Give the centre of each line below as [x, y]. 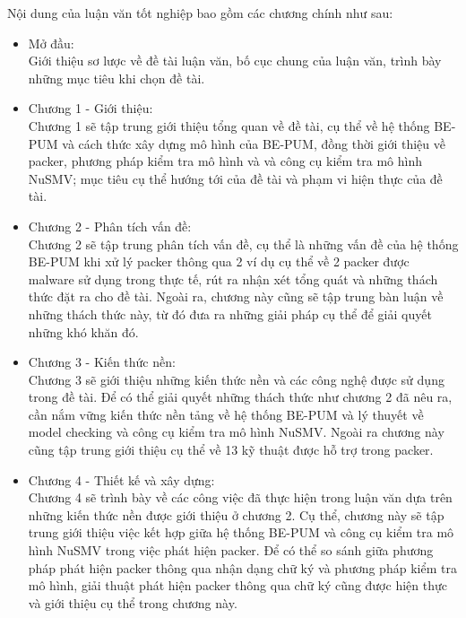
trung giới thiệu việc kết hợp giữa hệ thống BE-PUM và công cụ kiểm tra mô [241, 532]
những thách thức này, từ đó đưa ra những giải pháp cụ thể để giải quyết [230, 313]
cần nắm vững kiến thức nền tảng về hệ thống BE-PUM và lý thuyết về [226, 414]
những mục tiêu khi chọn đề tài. [116, 78]
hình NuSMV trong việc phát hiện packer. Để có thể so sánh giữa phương [231, 550]
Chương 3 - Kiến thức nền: [102, 362]
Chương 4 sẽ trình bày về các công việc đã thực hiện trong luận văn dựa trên [240, 497]
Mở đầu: [51, 43]
